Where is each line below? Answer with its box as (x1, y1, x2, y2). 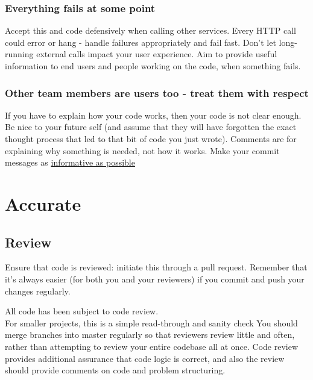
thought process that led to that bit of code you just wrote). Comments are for (5, 132, 297, 145)
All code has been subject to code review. (5, 305, 159, 317)
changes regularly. (5, 284, 71, 297)
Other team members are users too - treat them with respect (5, 85, 309, 100)
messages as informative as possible (5, 156, 135, 169)
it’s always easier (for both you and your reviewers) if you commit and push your (5, 272, 305, 285)
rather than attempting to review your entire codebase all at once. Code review (5, 340, 299, 352)
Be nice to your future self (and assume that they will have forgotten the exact (5, 120, 297, 133)
